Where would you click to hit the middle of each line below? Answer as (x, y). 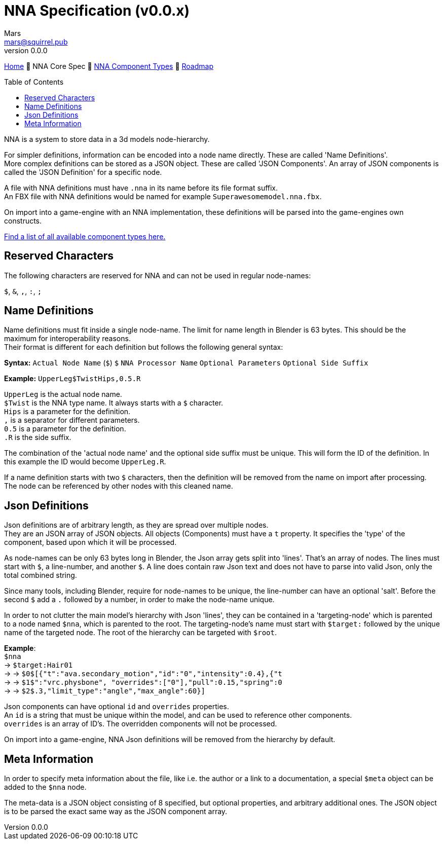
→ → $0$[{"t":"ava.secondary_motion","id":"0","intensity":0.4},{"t (143, 674)
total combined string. (41, 575)
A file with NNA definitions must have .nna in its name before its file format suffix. (141, 188)
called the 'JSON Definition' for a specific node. (83, 172)
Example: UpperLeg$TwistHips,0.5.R (72, 379)
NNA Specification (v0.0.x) (97, 11)
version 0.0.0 (26, 50)
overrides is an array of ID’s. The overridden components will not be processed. (141, 724)
